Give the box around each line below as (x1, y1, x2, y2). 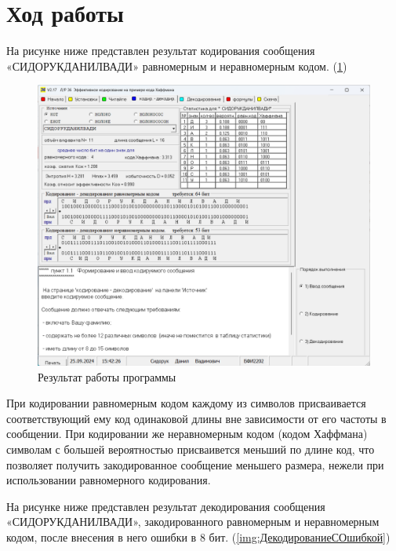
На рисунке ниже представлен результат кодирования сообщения (6, 42, 315, 59)
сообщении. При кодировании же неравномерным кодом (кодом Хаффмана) (6, 425, 368, 442)
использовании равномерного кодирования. (6, 472, 211, 488)
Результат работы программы (38, 368, 176, 385)
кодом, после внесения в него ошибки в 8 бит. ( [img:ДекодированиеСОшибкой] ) (6, 529, 391, 545)
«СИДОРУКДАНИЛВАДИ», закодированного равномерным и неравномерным (6, 513, 380, 530)
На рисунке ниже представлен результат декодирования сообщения (6, 498, 325, 514)
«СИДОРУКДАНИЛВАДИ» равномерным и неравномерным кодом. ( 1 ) (6, 57, 347, 74)
